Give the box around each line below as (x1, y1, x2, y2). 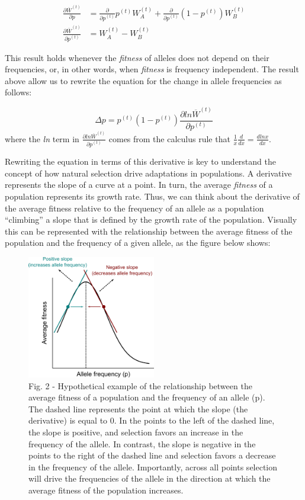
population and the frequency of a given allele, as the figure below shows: (5, 236, 271, 249)
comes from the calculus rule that (108, 132, 230, 145)
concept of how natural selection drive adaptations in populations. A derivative (5, 166, 292, 179)
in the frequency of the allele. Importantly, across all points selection (28, 460, 278, 473)
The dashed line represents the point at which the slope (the (28, 402, 248, 415)
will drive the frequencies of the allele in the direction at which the (28, 472, 271, 485)
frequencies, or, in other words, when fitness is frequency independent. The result (5, 63, 299, 75)
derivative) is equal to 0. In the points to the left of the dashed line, (28, 414, 275, 427)
